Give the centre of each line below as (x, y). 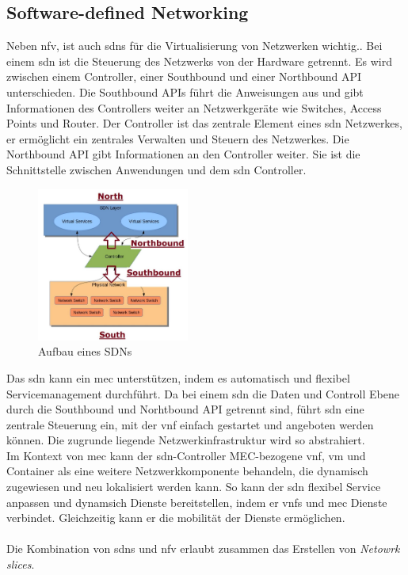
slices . (21, 564)
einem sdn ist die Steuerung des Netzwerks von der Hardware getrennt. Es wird (199, 61)
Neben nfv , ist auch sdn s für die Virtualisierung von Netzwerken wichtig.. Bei (194, 46)
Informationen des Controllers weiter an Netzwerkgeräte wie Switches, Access (194, 107)
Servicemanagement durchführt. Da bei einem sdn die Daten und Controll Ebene (203, 393)
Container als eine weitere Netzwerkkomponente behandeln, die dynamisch (187, 471)
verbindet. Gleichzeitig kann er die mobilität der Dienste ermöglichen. (176, 518)
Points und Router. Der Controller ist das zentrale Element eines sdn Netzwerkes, (204, 123)
